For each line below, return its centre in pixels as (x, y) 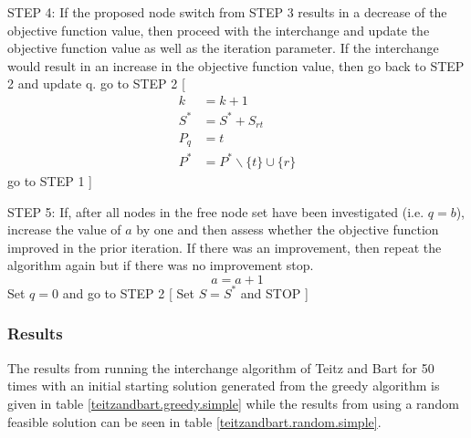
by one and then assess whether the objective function (288, 229)
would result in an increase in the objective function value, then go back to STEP (236, 65)
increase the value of (64, 229)
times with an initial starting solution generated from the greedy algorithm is (224, 386)
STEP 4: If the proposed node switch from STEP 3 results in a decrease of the (227, 12)
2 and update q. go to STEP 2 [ (96, 83)
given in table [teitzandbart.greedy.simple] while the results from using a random (233, 403)
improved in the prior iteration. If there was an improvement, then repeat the (225, 247)
